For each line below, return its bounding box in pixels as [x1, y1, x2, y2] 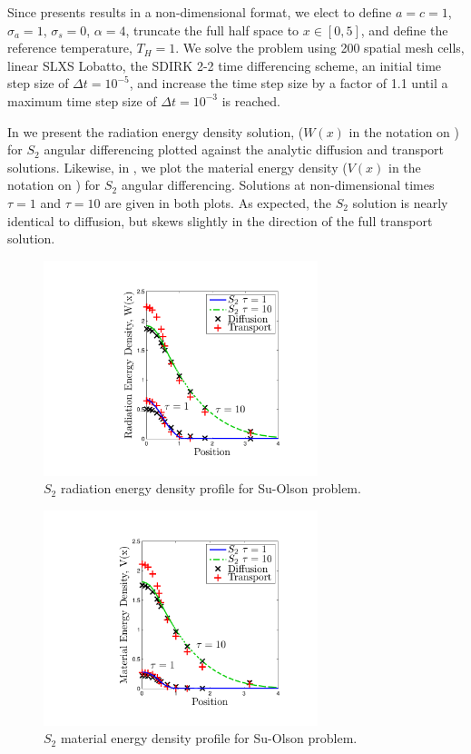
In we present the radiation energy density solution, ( [7, 122, 304, 141]
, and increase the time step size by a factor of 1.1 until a [129, 74, 448, 93]
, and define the [360, 20, 448, 39]
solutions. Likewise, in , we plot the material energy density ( [7, 157, 348, 176]
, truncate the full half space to [125, 20, 299, 39]
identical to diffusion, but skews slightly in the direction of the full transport [7, 211, 433, 230]
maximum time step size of [7, 91, 157, 110]
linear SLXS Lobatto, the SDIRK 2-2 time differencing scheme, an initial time [7, 55, 442, 74]
